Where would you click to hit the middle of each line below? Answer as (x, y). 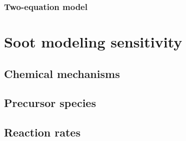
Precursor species (50, 103)
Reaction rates (42, 132)
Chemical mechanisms (62, 73)
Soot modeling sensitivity (93, 42)
